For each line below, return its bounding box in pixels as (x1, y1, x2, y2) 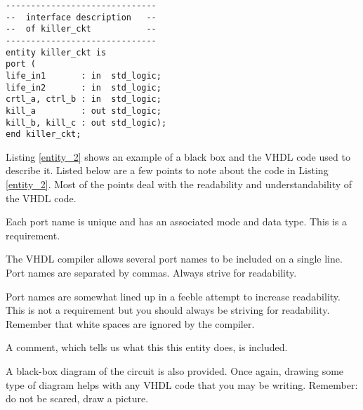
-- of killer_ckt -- (6, 24, 157, 34)
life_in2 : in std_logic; (6, 82, 161, 93)
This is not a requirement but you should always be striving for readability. (6, 303, 330, 317)
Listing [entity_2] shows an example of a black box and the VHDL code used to (6, 149, 350, 164)
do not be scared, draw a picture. (6, 391, 149, 406)
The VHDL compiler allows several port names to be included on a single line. (6, 251, 343, 266)
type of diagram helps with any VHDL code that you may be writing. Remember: (6, 377, 358, 392)
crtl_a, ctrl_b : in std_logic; (6, 94, 161, 105)
